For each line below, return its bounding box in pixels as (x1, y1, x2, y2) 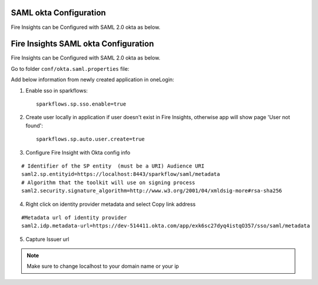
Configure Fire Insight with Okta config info (25, 149, 131, 156)
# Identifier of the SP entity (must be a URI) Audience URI (21, 162, 205, 169)
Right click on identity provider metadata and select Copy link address (25, 201, 196, 208)
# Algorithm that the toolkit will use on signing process (21, 179, 196, 186)
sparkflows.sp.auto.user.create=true (36, 136, 145, 143)
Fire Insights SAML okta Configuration (11, 39, 154, 49)
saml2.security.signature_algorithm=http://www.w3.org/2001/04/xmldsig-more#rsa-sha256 (21, 188, 283, 194)
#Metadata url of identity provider (21, 214, 127, 221)
